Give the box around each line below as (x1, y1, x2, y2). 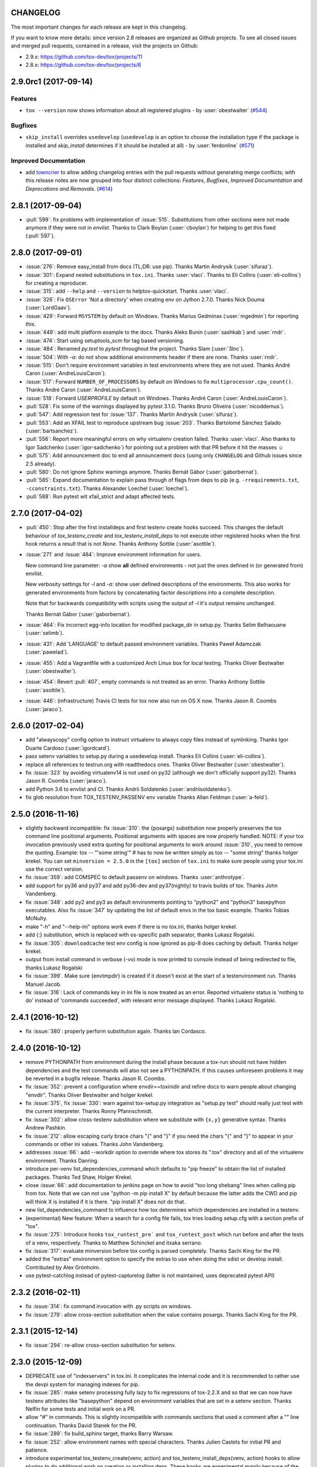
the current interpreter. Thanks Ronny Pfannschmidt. (25, 1108, 153, 1115)
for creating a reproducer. (25, 279, 88, 287)
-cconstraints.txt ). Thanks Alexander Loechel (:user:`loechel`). (25, 485, 189, 492)
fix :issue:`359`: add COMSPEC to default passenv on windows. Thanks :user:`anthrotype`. (25, 874, 245, 881)
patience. (25, 1446, 49, 1454)
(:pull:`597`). (25, 232, 55, 239)
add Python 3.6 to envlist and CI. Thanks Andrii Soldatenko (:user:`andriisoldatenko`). (25, 785, 232, 792)
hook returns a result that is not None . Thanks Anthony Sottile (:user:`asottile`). (25, 540, 217, 547)
